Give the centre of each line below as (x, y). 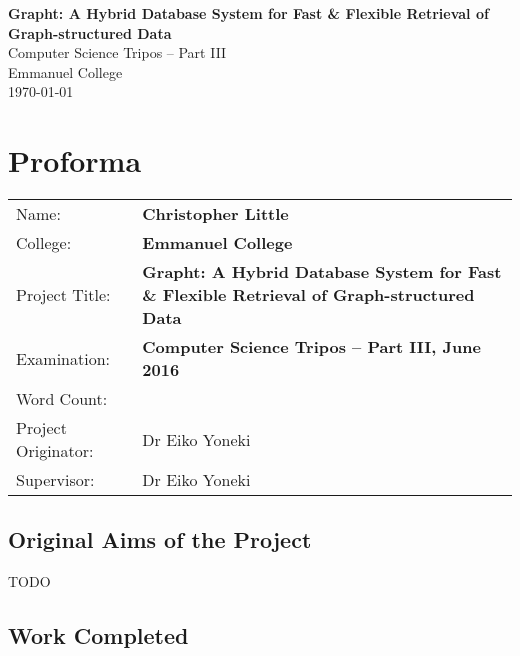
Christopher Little (215, 214)
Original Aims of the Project (160, 539)
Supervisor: (55, 480)
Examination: (63, 358)
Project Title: (63, 295)
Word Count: (62, 399)
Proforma (75, 160)
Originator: (55, 451)
